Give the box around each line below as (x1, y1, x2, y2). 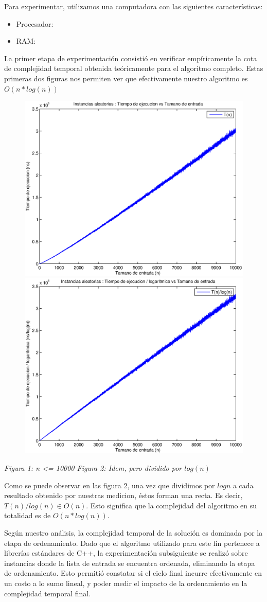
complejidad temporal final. (4, 588, 91, 598)
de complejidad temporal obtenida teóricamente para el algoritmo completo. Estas (4, 63, 263, 74)
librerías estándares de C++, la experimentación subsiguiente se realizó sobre (4, 547, 248, 558)
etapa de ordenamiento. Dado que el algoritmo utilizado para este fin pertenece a (4, 537, 260, 548)
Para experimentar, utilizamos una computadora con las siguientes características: (4, 1, 263, 11)
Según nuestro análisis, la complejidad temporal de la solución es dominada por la (4, 527, 263, 538)
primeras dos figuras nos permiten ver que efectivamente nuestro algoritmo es (4, 73, 248, 83)
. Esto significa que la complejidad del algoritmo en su (86, 500, 257, 510)
